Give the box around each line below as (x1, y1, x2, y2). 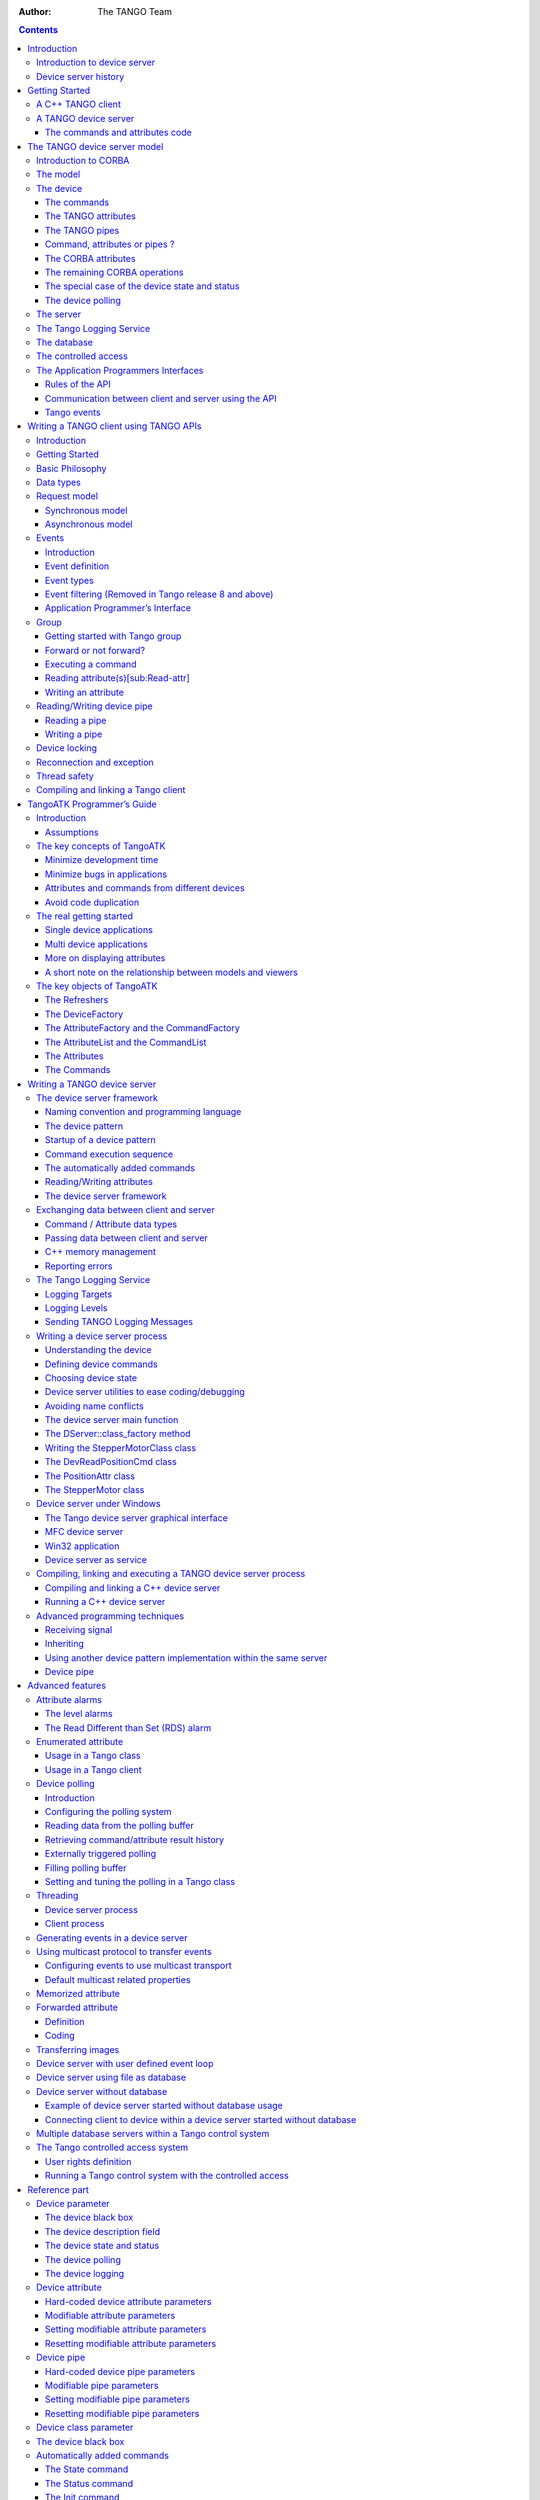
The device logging (45, 2267, 125, 2279)
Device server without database (36, 2085, 168, 2097)
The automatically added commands (45, 1162, 195, 1174)
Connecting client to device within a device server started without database (45, 2113, 357, 2125)
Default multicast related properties (45, 1973, 191, 1985)
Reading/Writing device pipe (36, 700, 154, 712)
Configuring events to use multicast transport (45, 1960, 232, 1972)
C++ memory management (45, 1246, 157, 1258)
